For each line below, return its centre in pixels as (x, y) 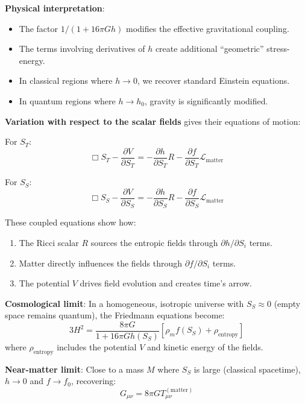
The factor (39, 28)
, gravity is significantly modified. (206, 100)
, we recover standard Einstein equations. (213, 80)
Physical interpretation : (55, 8)
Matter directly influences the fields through (100, 263)
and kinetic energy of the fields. (205, 347)
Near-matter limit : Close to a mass (74, 369)
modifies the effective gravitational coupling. (208, 28)
